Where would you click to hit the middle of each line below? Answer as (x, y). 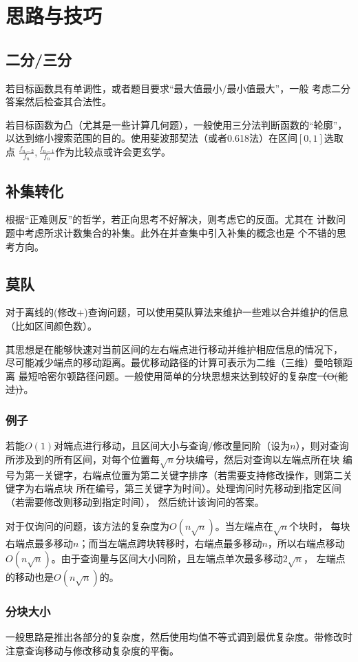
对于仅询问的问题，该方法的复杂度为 (87, 526)
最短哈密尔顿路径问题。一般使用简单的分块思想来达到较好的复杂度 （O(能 (183, 375)
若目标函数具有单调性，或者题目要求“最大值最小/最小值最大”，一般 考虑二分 (178, 88)
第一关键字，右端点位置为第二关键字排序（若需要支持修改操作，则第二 (183, 474)
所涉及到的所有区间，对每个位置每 (83, 459)
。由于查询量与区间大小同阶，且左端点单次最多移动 (167, 558)
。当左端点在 (244, 526)
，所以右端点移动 (306, 543)
